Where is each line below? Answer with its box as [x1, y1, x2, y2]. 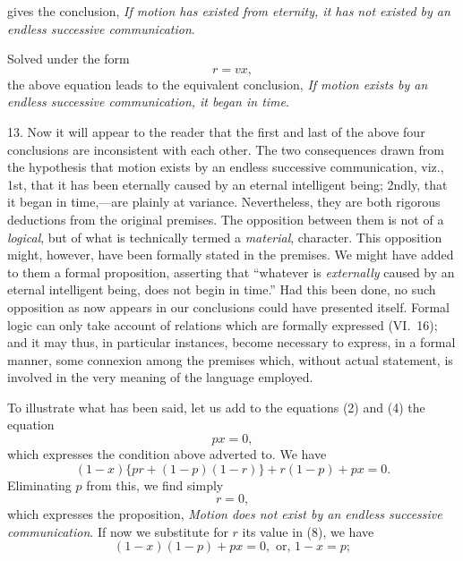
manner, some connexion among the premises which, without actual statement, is [7, 350, 453, 369]
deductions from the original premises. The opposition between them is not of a [7, 209, 444, 228]
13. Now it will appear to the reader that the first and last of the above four [7, 122, 425, 140]
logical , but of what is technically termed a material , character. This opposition [7, 227, 442, 246]
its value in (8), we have [242, 522, 374, 540]
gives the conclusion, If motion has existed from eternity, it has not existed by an [7, 2, 450, 20]
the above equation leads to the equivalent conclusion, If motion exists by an [7, 74, 428, 93]
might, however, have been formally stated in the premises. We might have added [7, 245, 454, 264]
